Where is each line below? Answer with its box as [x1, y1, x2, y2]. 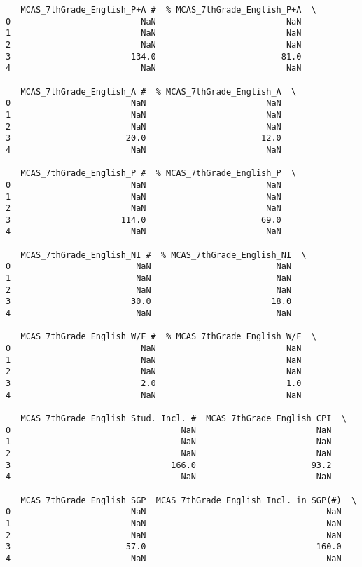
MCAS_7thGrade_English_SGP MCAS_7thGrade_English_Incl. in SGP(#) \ [20, 495, 357, 505]
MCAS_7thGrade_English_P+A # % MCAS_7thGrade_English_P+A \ [20, 5, 316, 15]
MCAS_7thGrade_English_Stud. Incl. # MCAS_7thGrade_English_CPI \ [20, 413, 347, 423]
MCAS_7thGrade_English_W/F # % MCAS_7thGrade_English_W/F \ [20, 332, 316, 342]
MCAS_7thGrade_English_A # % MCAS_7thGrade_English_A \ [20, 86, 297, 97]
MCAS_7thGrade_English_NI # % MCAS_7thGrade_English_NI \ [20, 250, 307, 260]
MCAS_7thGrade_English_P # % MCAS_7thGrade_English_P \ [20, 168, 297, 179]
